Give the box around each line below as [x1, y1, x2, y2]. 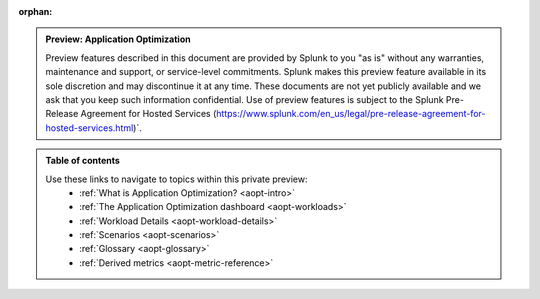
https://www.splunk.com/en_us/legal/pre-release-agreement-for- [216, 108, 486, 120]
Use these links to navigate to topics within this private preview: [45, 173, 308, 185]
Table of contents [45, 155, 120, 167]
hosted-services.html [45, 121, 134, 134]
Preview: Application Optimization [45, 33, 191, 45]
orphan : [18, 6, 53, 17]
